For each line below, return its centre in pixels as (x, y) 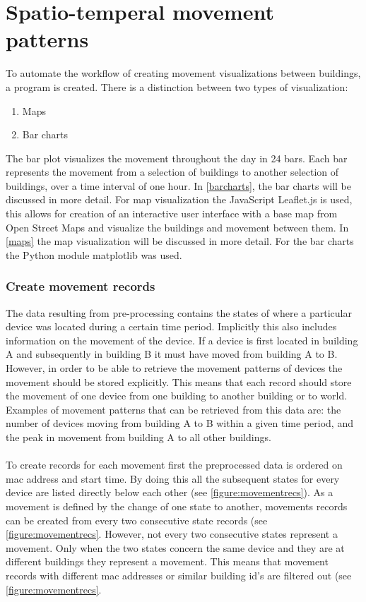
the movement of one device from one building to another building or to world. (177, 396)
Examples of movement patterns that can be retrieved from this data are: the (173, 409)
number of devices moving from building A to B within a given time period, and (179, 423)
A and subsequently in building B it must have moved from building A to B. (172, 354)
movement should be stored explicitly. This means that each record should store (179, 381)
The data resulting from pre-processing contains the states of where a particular (179, 312)
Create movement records (81, 286)
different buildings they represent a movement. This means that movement (167, 561)
